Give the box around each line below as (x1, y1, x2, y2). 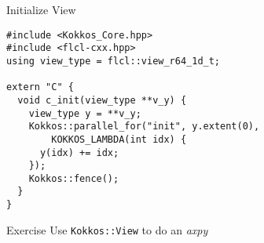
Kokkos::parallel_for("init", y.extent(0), (28, 121, 260, 132)
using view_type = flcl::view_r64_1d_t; (6, 55, 221, 67)
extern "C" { (6, 82, 74, 93)
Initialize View (6, 2, 76, 17)
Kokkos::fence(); (28, 172, 119, 184)
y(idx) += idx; (39, 147, 119, 158)
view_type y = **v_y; (28, 107, 141, 119)
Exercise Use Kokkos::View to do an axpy (6, 221, 208, 238)
